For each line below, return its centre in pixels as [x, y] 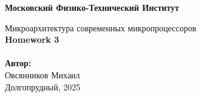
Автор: [18, 63]
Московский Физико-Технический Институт [92, 7]
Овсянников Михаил [43, 74]
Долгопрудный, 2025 [43, 86]
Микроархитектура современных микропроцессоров [101, 27]
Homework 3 [32, 39]
